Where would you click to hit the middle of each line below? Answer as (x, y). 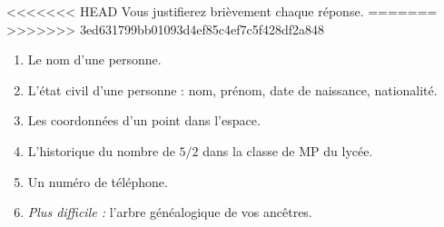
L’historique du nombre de (101, 150)
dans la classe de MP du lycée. (288, 150)
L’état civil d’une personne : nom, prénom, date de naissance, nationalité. (232, 89)
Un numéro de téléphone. (98, 181)
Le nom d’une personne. (94, 59)
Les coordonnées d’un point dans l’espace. (144, 120)
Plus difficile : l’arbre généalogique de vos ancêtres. (170, 212)
